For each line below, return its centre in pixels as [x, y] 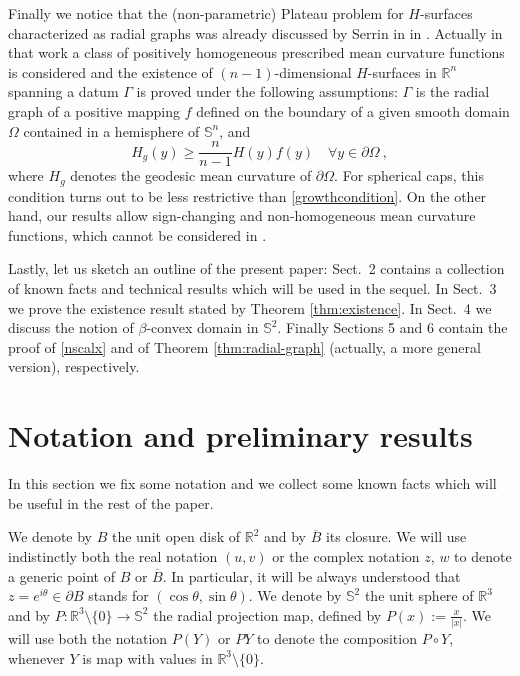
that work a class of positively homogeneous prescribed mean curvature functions [256, 52]
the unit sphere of [419, 595]
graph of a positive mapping [94, 110]
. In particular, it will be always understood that [311, 575]
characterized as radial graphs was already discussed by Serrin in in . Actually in [255, 32]
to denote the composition [337, 638]
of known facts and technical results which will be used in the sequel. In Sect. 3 [252, 288]
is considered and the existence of [110, 71]
